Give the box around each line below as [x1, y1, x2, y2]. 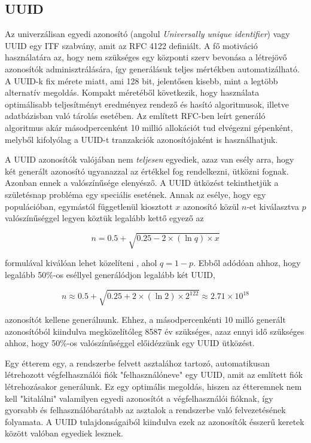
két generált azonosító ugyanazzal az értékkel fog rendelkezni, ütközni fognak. [5, 164, 289, 177]
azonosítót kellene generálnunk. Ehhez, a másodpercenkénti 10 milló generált [5, 313, 286, 325]
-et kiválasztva [246, 200, 299, 212]
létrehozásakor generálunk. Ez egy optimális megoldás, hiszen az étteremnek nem [5, 380, 302, 392]
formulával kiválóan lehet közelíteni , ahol [5, 256, 157, 269]
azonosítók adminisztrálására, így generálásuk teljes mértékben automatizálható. [5, 62, 300, 75]
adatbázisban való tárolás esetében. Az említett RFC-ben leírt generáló [5, 109, 266, 122]
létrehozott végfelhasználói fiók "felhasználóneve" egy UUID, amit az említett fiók [5, 368, 303, 381]
